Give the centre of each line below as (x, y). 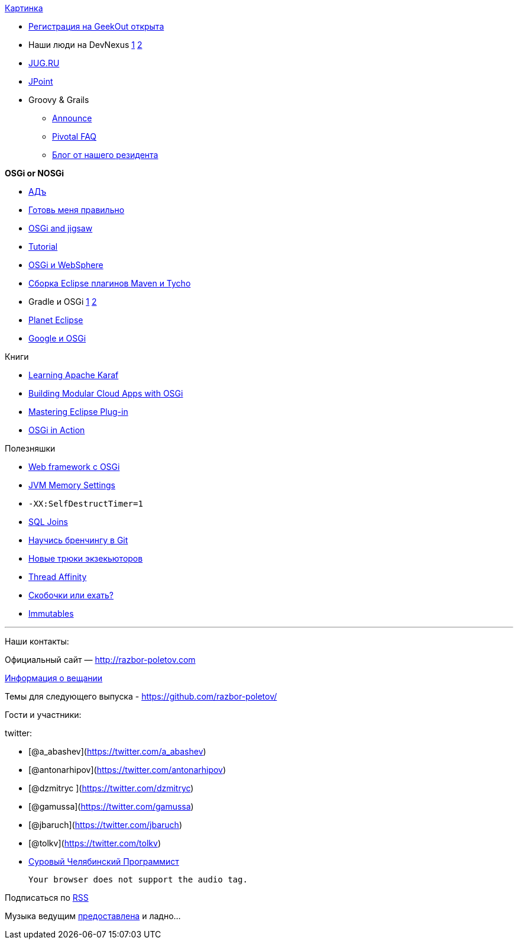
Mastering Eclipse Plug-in (78, 412)
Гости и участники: (43, 715)
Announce (72, 118)
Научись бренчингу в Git (78, 540)
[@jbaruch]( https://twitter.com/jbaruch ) (106, 825)
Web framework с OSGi (74, 467)
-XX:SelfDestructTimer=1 (86, 504)
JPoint (41, 81)
